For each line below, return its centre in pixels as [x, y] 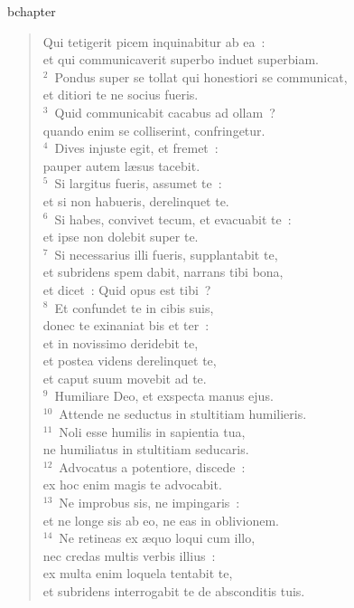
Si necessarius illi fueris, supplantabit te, [166, 254]
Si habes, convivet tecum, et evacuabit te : [173, 218]
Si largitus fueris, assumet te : [138, 183]
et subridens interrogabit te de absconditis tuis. [174, 591]
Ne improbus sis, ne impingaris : [149, 503]
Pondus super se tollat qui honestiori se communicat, [201, 76]
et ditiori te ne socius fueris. [121, 95]
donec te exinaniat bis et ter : [126, 325]
